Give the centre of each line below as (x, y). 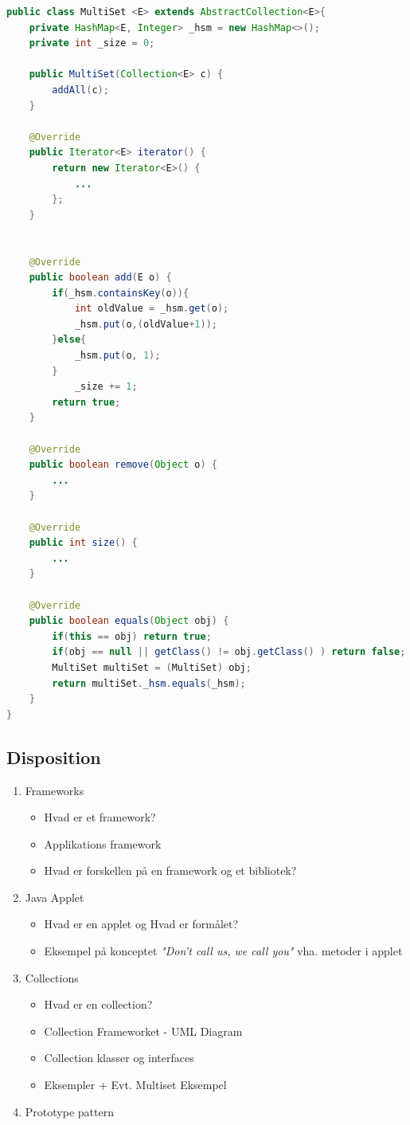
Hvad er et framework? (100, 817)
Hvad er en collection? (98, 1004)
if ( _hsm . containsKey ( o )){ (121, 293)
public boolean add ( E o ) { (100, 278)
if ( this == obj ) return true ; (132, 636)
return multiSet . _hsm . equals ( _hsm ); (149, 683)
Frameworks (55, 790)
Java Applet (55, 897)
